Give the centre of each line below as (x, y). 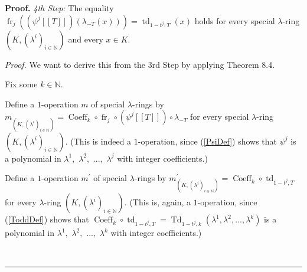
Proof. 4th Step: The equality (59, 8)
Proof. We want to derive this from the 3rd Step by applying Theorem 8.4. (140, 64)
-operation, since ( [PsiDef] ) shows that (208, 141)
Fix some (21, 84)
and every (86, 39)
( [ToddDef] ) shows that (47, 219)
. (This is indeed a (98, 141)
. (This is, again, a (157, 202)
